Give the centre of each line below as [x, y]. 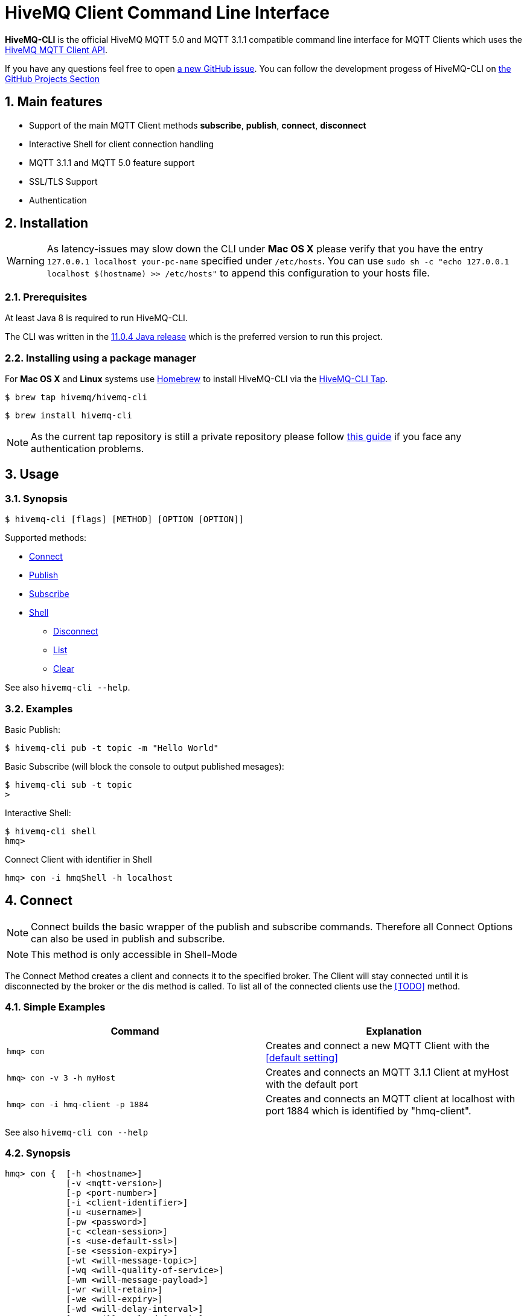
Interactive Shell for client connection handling [121, 144]
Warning [26, 261]
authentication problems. [88, 448]
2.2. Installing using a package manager [101, 358]
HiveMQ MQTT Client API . [56, 50]
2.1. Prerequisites [46, 297]
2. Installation [47, 223]
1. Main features [54, 102]
